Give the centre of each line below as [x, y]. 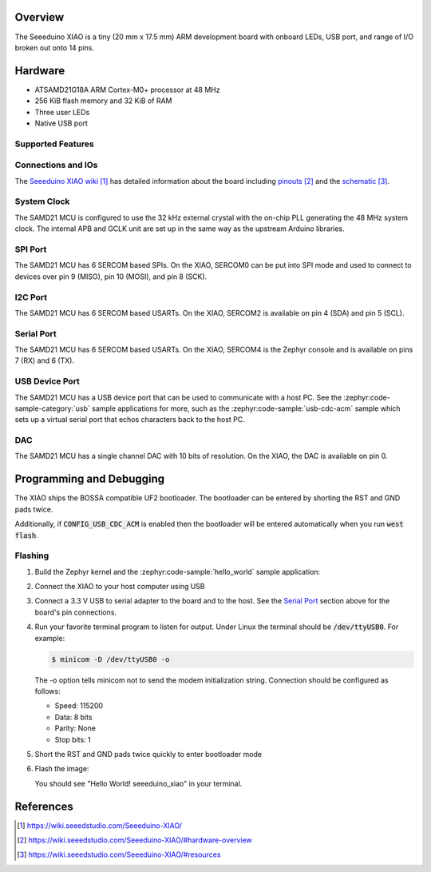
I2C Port [31, 297]
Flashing [32, 555]
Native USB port [61, 123]
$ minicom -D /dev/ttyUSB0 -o [111, 659]
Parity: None [75, 728]
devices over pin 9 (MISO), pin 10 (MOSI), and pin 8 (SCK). [111, 277]
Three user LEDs [62, 112]
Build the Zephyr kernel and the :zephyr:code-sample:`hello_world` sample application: [178, 571]
